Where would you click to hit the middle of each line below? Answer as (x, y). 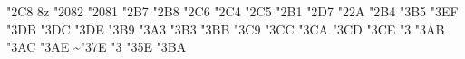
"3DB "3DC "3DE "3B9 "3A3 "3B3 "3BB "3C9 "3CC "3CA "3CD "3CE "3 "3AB (226, 29)
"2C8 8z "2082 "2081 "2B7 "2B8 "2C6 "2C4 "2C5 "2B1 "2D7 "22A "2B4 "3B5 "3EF (232, 11)
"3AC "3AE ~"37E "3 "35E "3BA (97, 47)
